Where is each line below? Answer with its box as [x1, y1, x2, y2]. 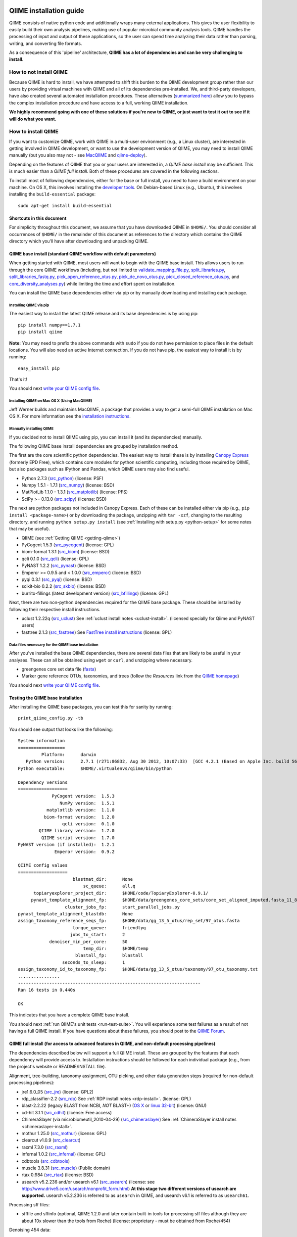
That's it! [9, 377, 27, 382]
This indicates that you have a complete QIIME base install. [9, 1012, 130, 1018]
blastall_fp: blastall [75, 952, 144, 958]
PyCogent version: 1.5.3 [51, 793, 115, 799]
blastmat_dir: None [72, 876, 133, 882]
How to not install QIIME [9, 69, 68, 76]
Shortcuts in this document [9, 215, 67, 221]
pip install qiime [18, 329, 63, 335]
